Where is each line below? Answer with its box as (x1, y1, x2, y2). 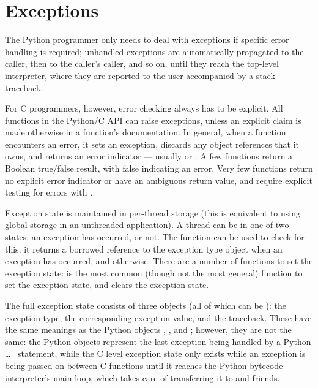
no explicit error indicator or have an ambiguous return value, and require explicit (5, 173, 312, 186)
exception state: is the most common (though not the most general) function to (5, 266, 303, 279)
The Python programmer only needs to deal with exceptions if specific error (5, 33, 289, 46)
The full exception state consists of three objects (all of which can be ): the (5, 299, 287, 311)
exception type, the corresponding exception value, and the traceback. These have (5, 311, 312, 324)
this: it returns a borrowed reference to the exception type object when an (5, 242, 283, 255)
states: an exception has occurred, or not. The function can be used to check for (5, 230, 305, 243)
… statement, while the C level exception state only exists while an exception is (5, 347, 306, 360)
